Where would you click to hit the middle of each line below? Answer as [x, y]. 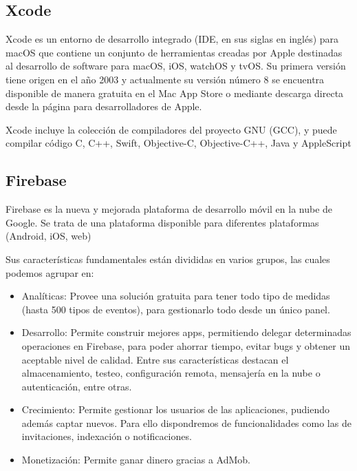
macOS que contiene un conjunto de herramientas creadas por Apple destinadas [174, 52]
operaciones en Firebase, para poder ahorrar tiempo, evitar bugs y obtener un [186, 345]
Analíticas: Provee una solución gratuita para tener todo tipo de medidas [176, 296]
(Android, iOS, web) [48, 236]
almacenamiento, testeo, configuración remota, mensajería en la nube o [171, 373]
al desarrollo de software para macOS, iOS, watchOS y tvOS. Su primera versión [176, 66]
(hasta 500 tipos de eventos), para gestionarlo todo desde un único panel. [176, 309]
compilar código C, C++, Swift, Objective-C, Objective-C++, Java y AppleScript [178, 143]
